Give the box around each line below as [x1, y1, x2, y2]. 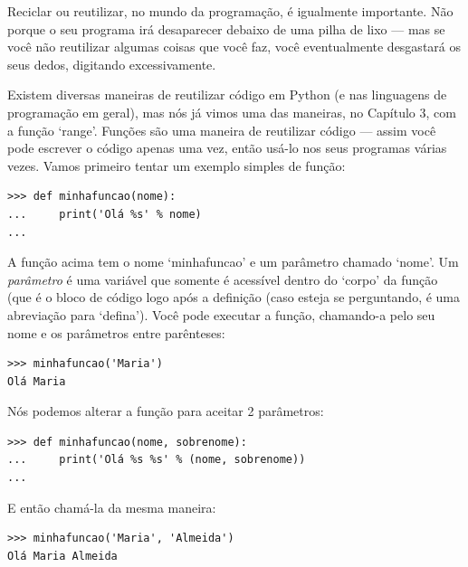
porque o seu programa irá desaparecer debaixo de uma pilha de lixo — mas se [7, 19, 445, 38]
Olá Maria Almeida [7, 549, 118, 562]
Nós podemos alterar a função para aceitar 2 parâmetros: [7, 402, 324, 421]
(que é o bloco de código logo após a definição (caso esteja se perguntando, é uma [7, 288, 461, 307]
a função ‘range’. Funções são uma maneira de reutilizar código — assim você [7, 120, 436, 139]
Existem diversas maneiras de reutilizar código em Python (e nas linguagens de [7, 85, 447, 104]
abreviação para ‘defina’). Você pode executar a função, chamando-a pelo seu [7, 305, 435, 324]
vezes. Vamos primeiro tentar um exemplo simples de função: [7, 156, 346, 175]
